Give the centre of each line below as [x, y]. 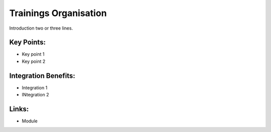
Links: [19, 109]
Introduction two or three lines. [41, 28]
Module [30, 121]
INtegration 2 [35, 95]
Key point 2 [34, 61]
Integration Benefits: [42, 76]
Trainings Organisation [58, 13]
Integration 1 [35, 87]
